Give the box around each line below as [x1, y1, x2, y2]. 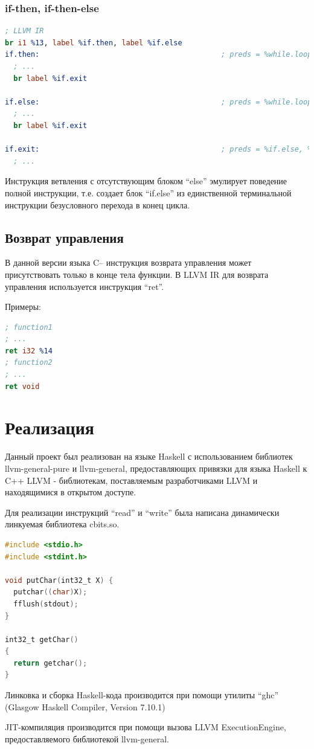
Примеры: [5, 300, 41, 313]
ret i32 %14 [5, 346, 53, 355]
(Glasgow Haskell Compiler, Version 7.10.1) [5, 700, 165, 713]
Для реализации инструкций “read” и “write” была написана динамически [5, 506, 280, 518]
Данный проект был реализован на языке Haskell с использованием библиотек [5, 450, 293, 463]
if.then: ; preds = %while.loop [5, 50, 312, 59]
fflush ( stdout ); [13, 599, 78, 608]
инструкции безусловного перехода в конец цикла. [5, 198, 190, 211]
